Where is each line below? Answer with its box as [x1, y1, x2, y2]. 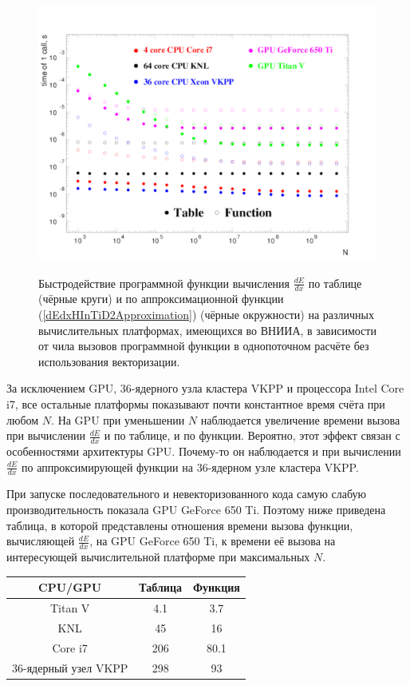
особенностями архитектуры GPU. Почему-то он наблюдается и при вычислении [6, 443, 401, 459]
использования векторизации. [38, 353, 180, 369]
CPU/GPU [38, 579, 102, 596]
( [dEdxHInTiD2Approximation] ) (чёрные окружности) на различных [38, 306, 374, 323]
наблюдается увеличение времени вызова [200, 411, 400, 428]
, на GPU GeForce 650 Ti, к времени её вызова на [89, 532, 336, 549]
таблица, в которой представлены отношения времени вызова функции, [6, 516, 353, 533]
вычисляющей [6, 532, 75, 549]
